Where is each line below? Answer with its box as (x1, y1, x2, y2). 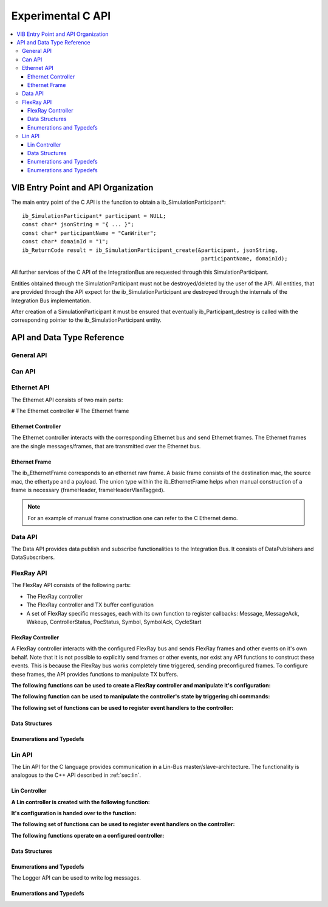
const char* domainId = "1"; (22, 238, 109, 245)
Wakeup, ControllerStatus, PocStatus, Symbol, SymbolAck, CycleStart (26, 618, 202, 626)
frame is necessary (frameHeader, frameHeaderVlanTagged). (11, 487, 165, 494)
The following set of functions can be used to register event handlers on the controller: (11, 821, 235, 828)
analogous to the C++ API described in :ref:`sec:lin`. (11, 771, 142, 779)
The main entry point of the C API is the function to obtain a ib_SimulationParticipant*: (11, 198, 226, 206)
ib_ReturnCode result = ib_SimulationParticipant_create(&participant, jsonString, (22, 246, 279, 254)
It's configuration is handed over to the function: (11, 810, 137, 817)
